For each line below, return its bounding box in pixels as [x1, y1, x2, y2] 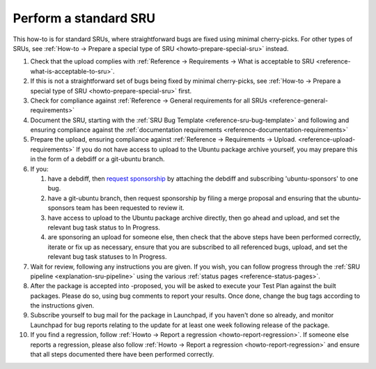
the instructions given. [30, 301, 95, 310]
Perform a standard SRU [13, 10, 156, 26]
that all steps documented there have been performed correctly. [30, 350, 214, 359]
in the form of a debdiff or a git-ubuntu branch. [30, 155, 165, 163]
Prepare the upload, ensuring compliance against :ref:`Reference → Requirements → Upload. [30, 135, 297, 144]
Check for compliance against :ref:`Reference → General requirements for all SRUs [30, 96, 267, 105]
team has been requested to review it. [76, 204, 185, 212]
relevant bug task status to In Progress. [47, 223, 160, 232]
